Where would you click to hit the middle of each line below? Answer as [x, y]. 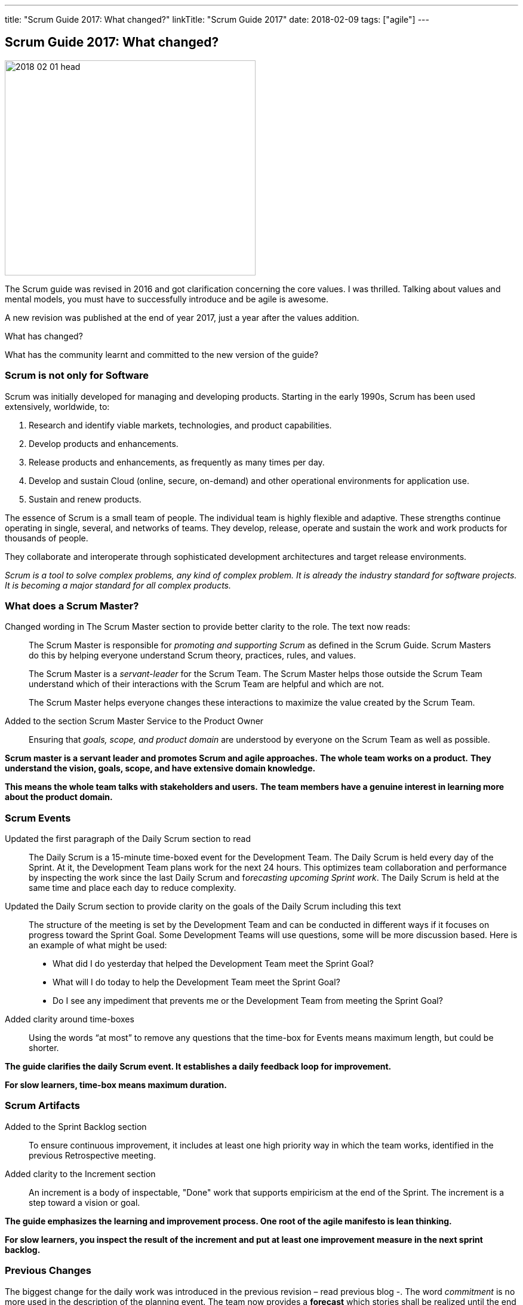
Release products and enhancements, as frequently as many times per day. [177, 462]
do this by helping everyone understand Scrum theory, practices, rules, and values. [192, 655]
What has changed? [44, 336]
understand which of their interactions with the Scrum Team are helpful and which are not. [207, 684]
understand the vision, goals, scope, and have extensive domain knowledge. [160, 768]
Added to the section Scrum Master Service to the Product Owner [134, 721]
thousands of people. [47, 538]
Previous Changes [48, 1271]
